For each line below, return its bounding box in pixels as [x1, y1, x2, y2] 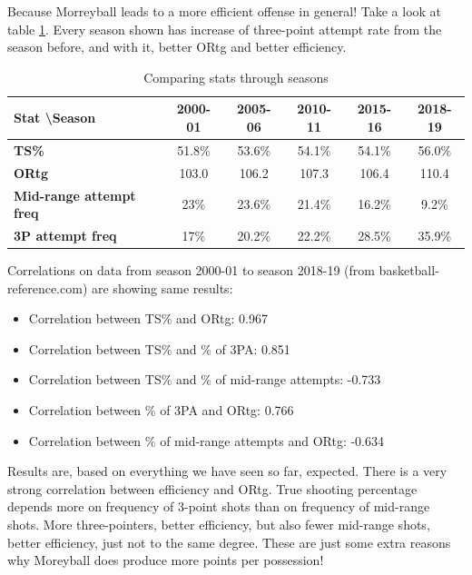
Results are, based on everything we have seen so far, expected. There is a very [7, 461, 447, 481]
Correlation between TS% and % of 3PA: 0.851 [28, 339, 290, 358]
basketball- [379, 261, 439, 280]
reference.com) [7, 278, 88, 297]
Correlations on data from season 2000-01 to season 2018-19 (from [7, 261, 375, 280]
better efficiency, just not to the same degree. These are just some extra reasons [7, 532, 451, 551]
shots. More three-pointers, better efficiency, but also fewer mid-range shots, [7, 514, 430, 533]
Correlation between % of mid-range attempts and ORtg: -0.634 [28, 431, 384, 450]
